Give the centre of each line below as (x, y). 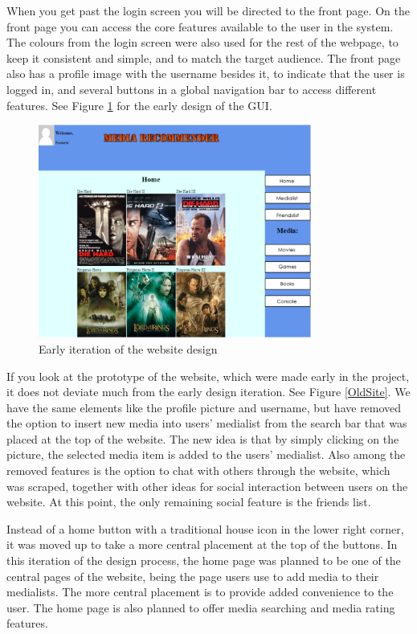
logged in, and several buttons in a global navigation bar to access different (192, 89)
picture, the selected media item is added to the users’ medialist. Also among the (206, 454)
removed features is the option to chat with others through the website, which (198, 470)
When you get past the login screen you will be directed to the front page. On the (208, 10)
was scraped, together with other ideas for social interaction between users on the (207, 486)
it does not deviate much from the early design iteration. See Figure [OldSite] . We (208, 392)
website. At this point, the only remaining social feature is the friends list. (189, 502)
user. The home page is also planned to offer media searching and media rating (201, 607)
